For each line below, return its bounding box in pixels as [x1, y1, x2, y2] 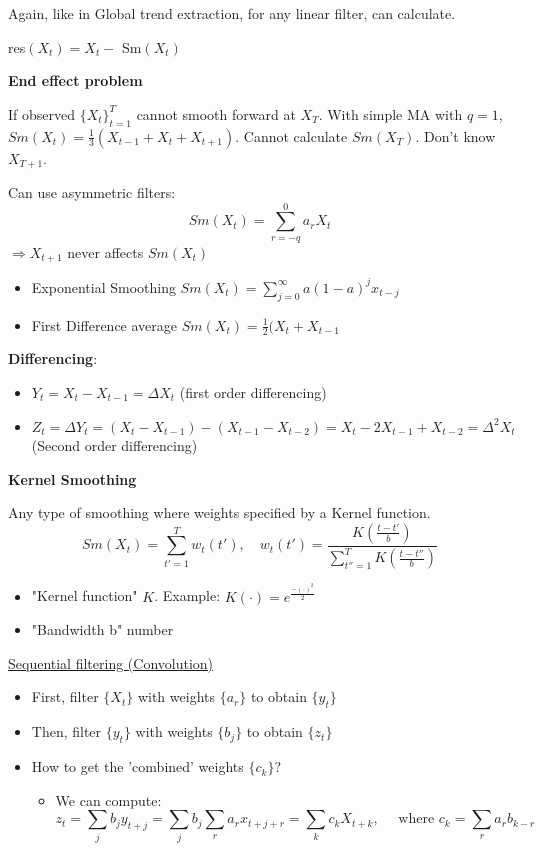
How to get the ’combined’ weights [31, 756, 244, 777]
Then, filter [31, 721, 102, 742]
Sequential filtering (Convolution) [8, 652, 214, 673]
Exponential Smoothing [31, 276, 176, 297]
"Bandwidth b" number [31, 619, 174, 640]
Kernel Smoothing [8, 468, 137, 489]
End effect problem [8, 70, 143, 91]
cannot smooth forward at [136, 103, 296, 124]
